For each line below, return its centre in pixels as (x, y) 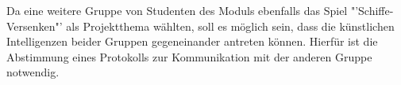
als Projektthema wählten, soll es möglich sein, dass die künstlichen (230, 26)
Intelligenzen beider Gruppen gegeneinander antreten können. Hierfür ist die (192, 41)
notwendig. (33, 72)
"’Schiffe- (372, 10)
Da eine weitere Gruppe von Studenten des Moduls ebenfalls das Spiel (177, 10)
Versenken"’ (35, 26)
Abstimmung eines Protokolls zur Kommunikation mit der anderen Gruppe (189, 56)
